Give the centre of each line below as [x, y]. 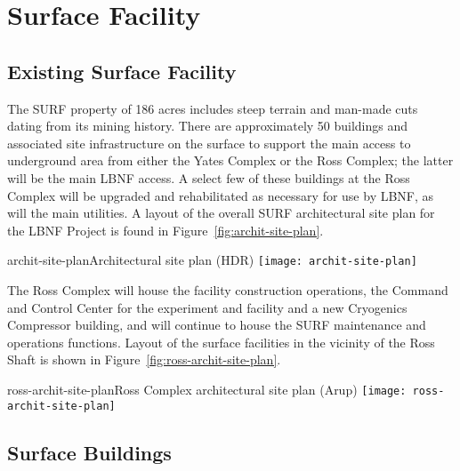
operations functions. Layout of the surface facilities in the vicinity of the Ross [221, 342]
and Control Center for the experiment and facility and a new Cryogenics [207, 307]
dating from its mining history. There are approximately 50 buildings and [208, 126]
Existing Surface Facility [122, 71]
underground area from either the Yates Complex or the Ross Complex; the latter [230, 160]
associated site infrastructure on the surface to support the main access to [209, 143]
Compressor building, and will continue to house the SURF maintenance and [217, 325]
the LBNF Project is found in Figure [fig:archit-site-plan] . [165, 230]
